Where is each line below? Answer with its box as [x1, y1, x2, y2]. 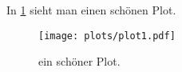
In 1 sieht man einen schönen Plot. [6, 2, 176, 18]
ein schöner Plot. [38, 53, 121, 70]
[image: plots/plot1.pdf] [38, 30, 176, 42]
